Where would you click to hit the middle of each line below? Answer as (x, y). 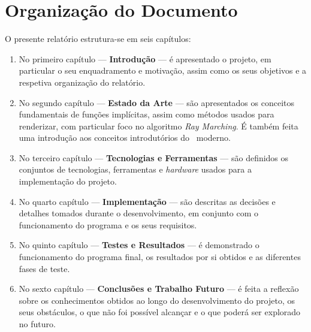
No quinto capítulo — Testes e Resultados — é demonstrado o (139, 245)
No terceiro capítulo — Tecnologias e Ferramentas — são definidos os (154, 157)
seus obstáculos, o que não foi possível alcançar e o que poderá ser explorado (160, 312)
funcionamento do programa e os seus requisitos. (108, 224)
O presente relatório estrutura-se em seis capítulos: (98, 39)
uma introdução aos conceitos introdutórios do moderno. (125, 138)
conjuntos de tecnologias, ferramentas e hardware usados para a (135, 169)
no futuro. (37, 324)
